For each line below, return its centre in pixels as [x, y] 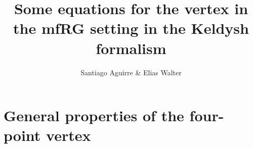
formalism [131, 48]
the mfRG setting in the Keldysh [131, 28]
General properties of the [94, 115]
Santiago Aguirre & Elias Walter [131, 72]
